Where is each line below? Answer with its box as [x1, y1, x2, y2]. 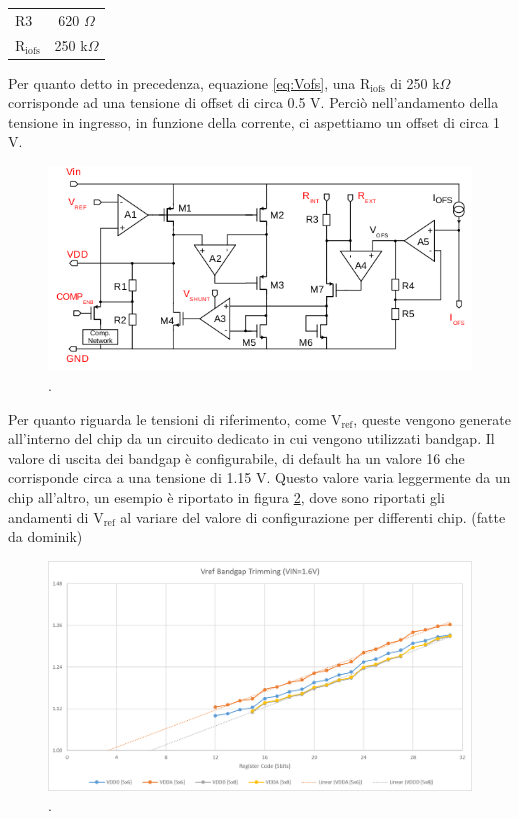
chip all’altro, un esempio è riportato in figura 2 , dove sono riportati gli [8, 486, 445, 507]
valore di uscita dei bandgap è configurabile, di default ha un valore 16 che [8, 447, 465, 468]
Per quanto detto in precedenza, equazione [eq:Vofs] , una [8, 72, 356, 93]
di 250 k [390, 72, 440, 93]
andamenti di [8, 506, 89, 527]
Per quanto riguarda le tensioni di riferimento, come [8, 408, 327, 429]
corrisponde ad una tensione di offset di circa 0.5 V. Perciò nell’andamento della [8, 92, 499, 113]
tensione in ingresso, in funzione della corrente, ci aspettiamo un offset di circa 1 [8, 111, 501, 132]
